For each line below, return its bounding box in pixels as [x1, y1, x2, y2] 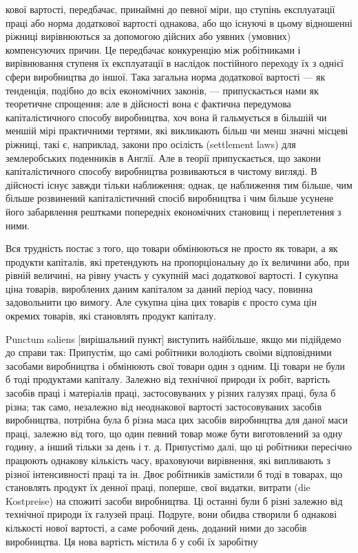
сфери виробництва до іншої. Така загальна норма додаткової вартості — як [6, 69, 326, 83]
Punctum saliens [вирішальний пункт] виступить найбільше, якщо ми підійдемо [6, 331, 341, 346]
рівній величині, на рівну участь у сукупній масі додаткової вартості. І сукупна [6, 268, 339, 282]
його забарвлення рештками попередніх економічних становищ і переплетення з [6, 204, 341, 218]
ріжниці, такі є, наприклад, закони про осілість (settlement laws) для [6, 136, 296, 151]
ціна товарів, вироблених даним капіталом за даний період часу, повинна [6, 281, 313, 295]
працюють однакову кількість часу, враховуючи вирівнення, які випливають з [6, 453, 330, 467]
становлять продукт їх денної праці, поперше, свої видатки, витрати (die [6, 480, 310, 494]
